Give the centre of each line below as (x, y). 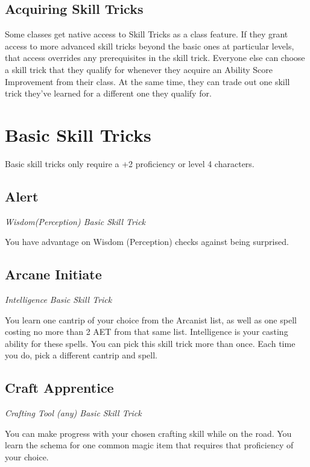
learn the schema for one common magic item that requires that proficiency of (149, 445)
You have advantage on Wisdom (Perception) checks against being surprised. (147, 242)
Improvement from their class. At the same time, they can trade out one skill (147, 81)
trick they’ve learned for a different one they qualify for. (108, 93)
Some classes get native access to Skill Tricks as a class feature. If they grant (147, 34)
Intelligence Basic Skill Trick (59, 300)
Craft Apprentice (59, 388)
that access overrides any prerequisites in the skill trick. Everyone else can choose (155, 58)
